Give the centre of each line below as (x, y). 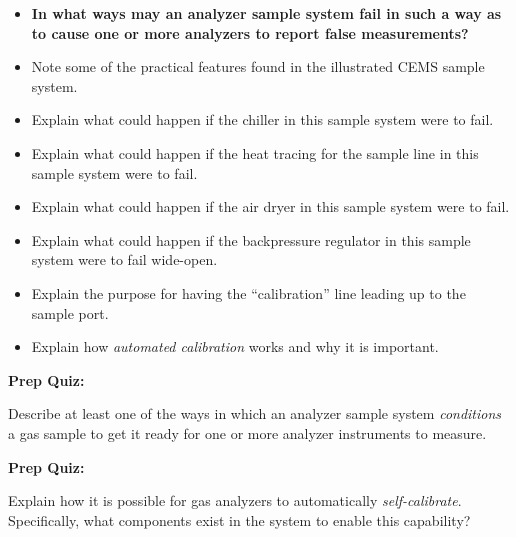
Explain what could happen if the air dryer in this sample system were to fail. (270, 206)
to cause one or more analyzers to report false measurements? (250, 32)
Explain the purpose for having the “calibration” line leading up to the (248, 292)
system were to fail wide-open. (124, 259)
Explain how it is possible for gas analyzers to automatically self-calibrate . (235, 500)
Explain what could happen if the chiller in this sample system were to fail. (262, 119)
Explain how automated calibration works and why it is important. (235, 346)
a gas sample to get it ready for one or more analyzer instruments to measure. (247, 432)
